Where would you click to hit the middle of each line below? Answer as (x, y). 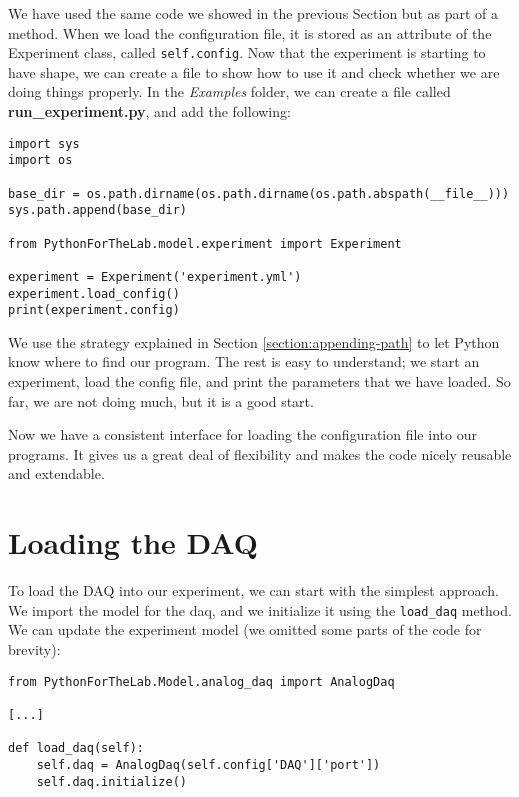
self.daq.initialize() (111, 781)
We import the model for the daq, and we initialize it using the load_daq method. (260, 609)
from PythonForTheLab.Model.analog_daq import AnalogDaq (201, 681)
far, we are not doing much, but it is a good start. (161, 400)
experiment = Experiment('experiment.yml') (155, 276)
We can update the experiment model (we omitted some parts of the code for (245, 629)
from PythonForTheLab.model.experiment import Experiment (205, 243)
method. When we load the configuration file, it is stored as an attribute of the (250, 32)
